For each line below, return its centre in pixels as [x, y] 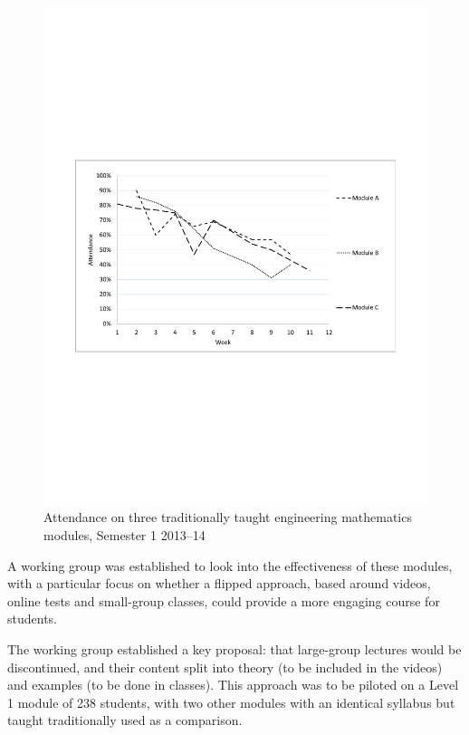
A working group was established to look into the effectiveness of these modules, [230, 565]
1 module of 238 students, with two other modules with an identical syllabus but [231, 702]
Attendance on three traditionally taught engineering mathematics [228, 517]
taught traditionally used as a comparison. [125, 720]
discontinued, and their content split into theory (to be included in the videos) [225, 667]
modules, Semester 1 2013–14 [124, 535]
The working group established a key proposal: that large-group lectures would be [234, 649]
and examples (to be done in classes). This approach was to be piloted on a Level [233, 685]
